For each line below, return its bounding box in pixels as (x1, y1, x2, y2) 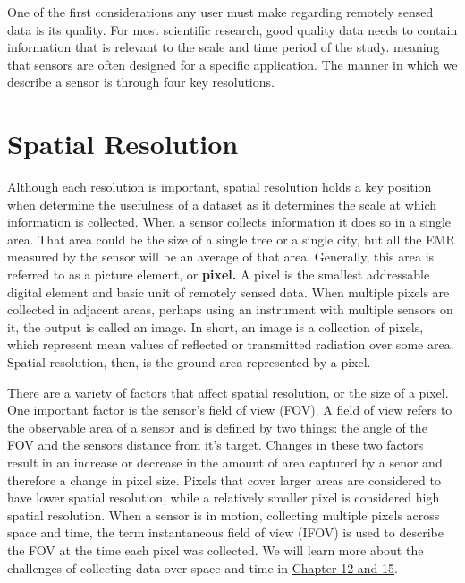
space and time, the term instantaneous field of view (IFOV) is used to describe (7, 523, 444, 542)
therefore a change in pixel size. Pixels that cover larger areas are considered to (7, 470, 441, 489)
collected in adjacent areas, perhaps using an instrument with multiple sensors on (7, 300, 453, 319)
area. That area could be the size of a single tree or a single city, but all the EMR (7, 229, 455, 248)
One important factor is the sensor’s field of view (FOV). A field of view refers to (7, 400, 452, 419)
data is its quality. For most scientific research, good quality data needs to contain (7, 20, 458, 39)
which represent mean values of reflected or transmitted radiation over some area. (7, 335, 454, 354)
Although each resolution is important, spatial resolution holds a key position (7, 177, 432, 196)
